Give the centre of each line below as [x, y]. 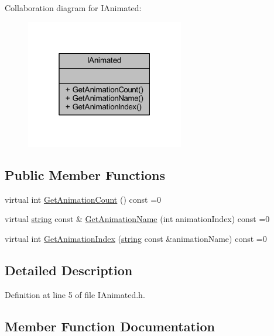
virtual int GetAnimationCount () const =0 [83, 199]
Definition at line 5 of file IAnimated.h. [75, 294]
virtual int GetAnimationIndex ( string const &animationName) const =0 [136, 238]
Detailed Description [69, 270]
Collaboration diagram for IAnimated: [73, 8]
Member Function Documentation [110, 326]
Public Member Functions [85, 174]
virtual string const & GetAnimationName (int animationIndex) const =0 [137, 219]
